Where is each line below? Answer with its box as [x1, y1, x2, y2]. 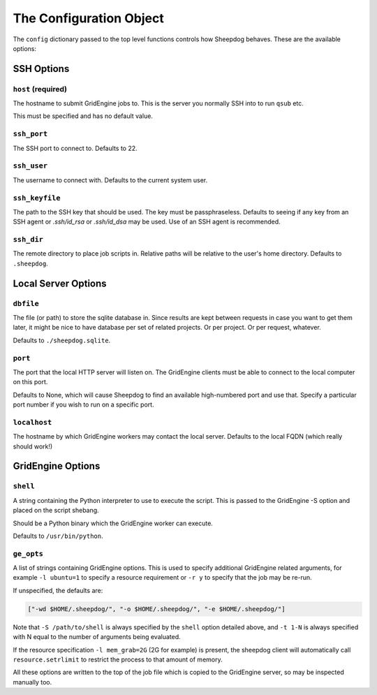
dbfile [13, 299, 40, 308]
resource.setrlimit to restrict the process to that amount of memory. [13, 655, 223, 664]
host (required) [13, 84, 68, 94]
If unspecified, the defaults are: [13, 586, 103, 594]
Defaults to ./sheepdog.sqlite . [13, 336, 111, 344]
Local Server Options [13, 277, 108, 289]
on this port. [13, 378, 48, 386]
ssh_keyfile [13, 193, 61, 203]
